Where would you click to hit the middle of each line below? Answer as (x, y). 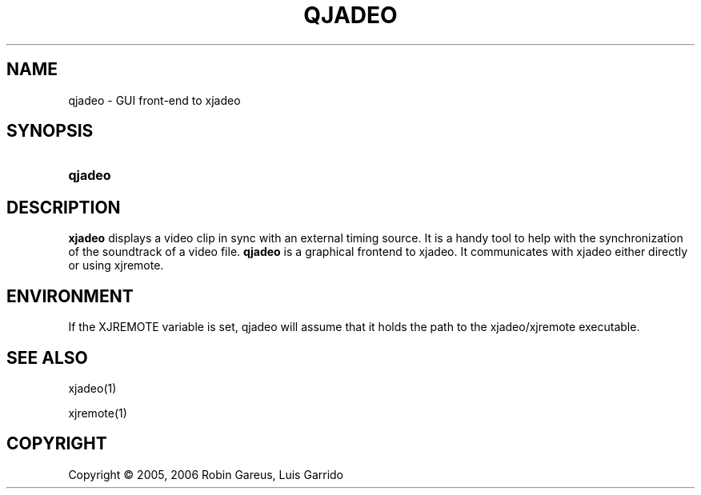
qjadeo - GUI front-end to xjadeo (154, 100)
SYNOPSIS (50, 131)
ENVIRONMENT (70, 296)
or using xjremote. (116, 265)
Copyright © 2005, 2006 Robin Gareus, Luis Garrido (206, 474)
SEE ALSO (47, 357)
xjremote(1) (98, 413)
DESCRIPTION (64, 207)
